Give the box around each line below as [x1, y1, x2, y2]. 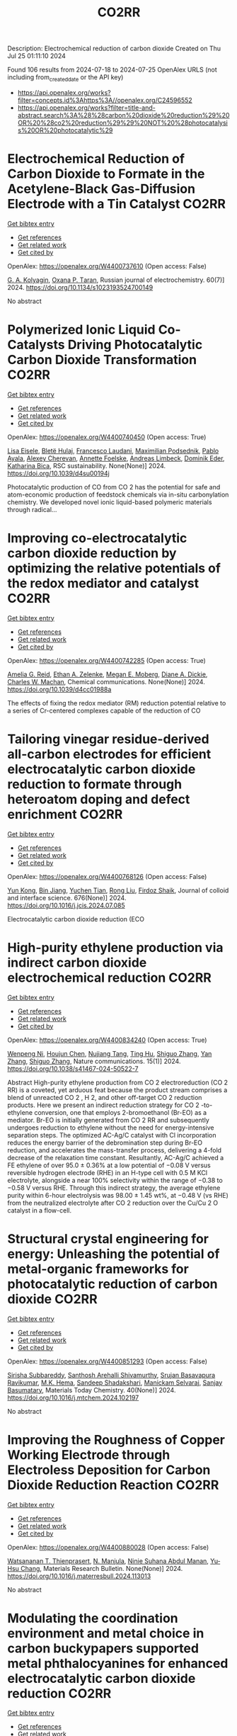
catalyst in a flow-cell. [7, 1205, 72, 1215]
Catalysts [7, 337, 65, 353]
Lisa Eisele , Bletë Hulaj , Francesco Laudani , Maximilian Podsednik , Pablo [7, 446, 219, 455]
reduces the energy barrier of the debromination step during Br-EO [7, 1138, 203, 1147]
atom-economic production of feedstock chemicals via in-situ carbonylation [7, 490, 229, 499]
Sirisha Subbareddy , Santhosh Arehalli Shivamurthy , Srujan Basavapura [7, 1371, 216, 1379]
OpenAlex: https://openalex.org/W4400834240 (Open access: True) [7, 1036, 207, 1044]
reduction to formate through [7, 776, 183, 792]
